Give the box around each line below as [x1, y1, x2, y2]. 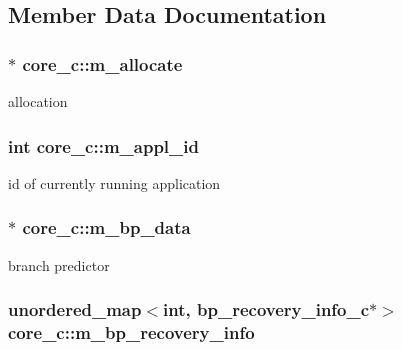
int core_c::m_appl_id [8, 133, 199, 158]
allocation [8, 91, 68, 111]
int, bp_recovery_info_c [163, 297, 370, 322]
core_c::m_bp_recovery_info [8, 320, 255, 345]
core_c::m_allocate [22, 51, 183, 76]
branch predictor [8, 254, 110, 275]
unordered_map [8, 297, 142, 322]
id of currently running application [8, 172, 221, 193]
